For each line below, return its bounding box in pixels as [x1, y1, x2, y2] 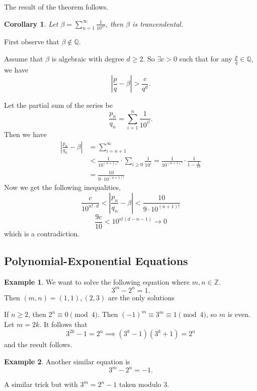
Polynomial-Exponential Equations [4, 252, 188, 268]
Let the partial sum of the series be [4, 100, 113, 110]
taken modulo [119, 379, 161, 389]
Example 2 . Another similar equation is [4, 356, 130, 367]
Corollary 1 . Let [4, 18, 58, 29]
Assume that [4, 53, 43, 64]
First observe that [4, 36, 59, 47]
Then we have [4, 129, 47, 140]
